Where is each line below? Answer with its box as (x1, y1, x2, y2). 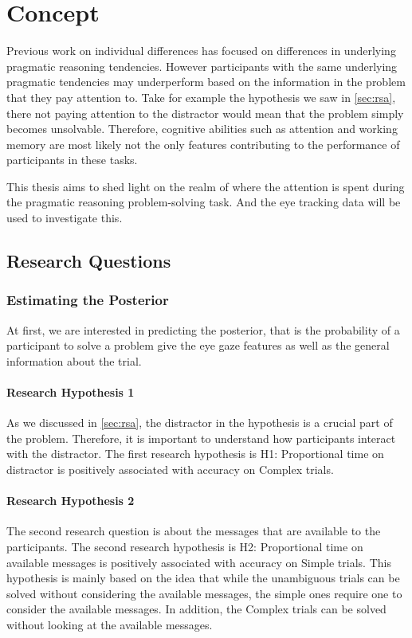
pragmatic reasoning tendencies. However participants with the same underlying (6, 57, 398, 74)
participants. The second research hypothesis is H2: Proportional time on (6, 538, 363, 554)
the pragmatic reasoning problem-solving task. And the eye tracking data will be (6, 194, 401, 210)
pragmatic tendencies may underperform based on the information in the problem (6, 73, 406, 90)
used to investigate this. (6, 209, 123, 226)
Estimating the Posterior (6, 290, 169, 310)
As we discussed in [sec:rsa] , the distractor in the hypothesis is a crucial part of (6, 414, 393, 431)
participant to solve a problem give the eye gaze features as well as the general (6, 337, 390, 354)
